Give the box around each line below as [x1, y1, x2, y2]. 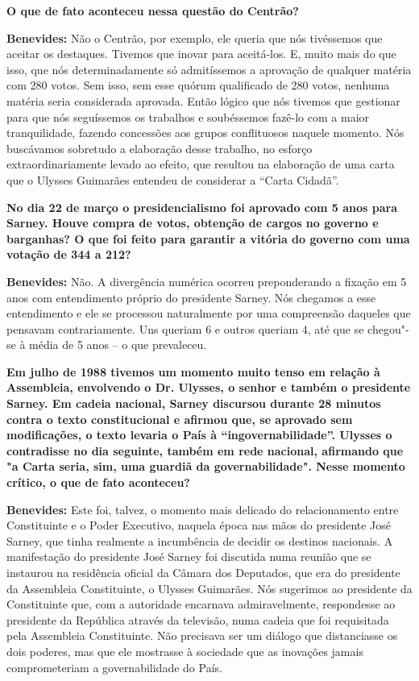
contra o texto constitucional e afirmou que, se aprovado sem [6, 410, 353, 427]
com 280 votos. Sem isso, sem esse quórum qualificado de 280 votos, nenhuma [6, 77, 390, 93]
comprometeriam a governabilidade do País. [6, 658, 222, 675]
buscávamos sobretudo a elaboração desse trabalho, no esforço [6, 139, 313, 156]
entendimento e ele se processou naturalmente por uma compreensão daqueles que [6, 305, 411, 322]
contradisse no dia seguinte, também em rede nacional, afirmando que [6, 442, 404, 459]
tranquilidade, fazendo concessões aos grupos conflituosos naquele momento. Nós [6, 124, 404, 141]
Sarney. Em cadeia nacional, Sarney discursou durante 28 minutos [6, 395, 381, 412]
